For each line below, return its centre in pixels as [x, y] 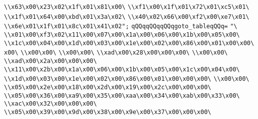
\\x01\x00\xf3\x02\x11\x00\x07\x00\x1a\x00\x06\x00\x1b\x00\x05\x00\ [122, 34]
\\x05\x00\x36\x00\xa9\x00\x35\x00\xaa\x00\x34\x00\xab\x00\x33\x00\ [122, 95]
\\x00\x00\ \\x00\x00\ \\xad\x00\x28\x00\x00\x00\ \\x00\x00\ [124, 53]
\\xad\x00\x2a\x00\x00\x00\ [51, 61]
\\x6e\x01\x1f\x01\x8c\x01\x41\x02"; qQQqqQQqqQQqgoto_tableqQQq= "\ [121, 27]
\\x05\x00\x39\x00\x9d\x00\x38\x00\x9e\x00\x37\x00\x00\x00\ [108, 112]
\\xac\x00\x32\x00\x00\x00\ [51, 104]
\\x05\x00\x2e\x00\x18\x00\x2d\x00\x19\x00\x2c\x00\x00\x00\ [108, 87]
